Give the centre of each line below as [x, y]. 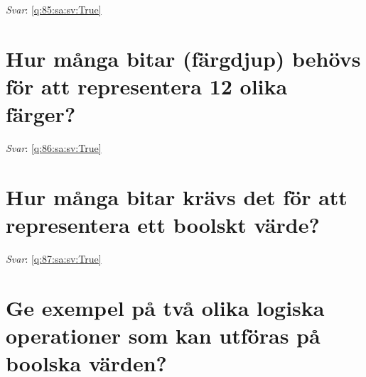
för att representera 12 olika [147, 86]
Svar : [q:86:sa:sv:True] [54, 148]
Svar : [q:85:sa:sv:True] [54, 9]
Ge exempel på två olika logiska [165, 307]
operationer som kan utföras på [163, 335]
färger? [41, 114]
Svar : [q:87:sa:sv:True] [54, 258]
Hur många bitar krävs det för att [177, 196]
